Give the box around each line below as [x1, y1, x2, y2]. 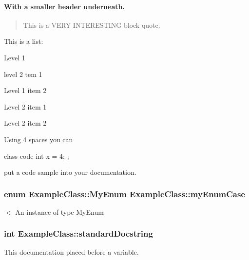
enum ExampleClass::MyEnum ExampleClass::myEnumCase [4, 187, 246, 200]
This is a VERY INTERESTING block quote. [23, 19, 160, 30]
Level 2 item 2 [4, 118, 47, 128]
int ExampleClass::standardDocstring [4, 227, 153, 240]
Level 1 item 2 [4, 85, 47, 95]
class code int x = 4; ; [4, 150, 69, 161]
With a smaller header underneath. [4, 1, 125, 11]
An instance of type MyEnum [15, 206, 104, 217]
